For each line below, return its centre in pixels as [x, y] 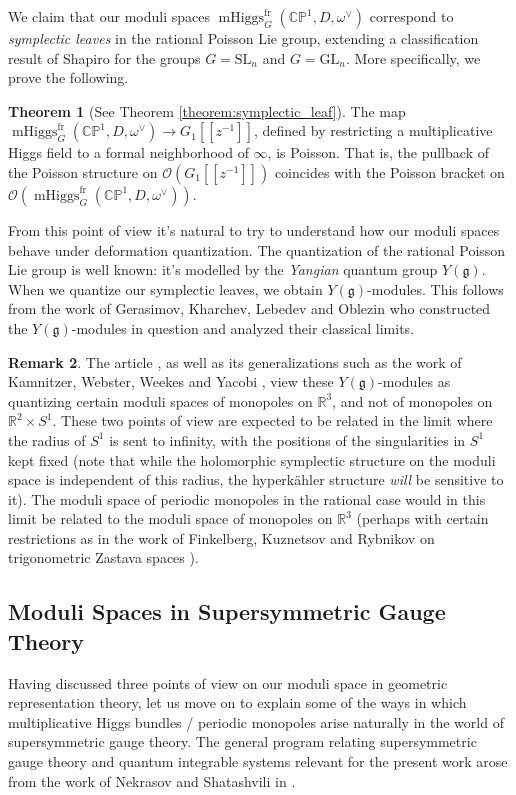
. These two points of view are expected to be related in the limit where [272, 420]
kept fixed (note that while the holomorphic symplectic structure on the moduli [252, 459]
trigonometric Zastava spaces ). [103, 557]
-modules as [414, 381]
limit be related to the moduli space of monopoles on [170, 518]
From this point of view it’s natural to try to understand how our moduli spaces [254, 229]
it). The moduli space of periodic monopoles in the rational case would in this [247, 498]
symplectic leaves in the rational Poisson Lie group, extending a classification [243, 38]
